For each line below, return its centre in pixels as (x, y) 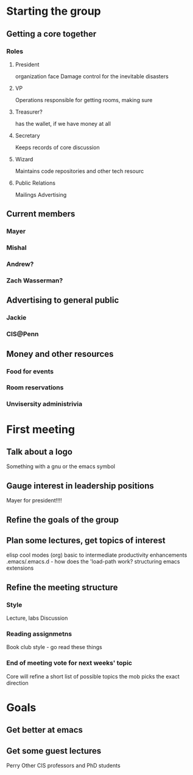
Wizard (24, 159)
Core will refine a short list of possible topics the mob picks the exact (93, 676)
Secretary (28, 135)
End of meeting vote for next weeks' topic (69, 663)
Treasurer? (29, 112)
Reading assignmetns (39, 634)
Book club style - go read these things (54, 647)
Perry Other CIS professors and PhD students (63, 766)
